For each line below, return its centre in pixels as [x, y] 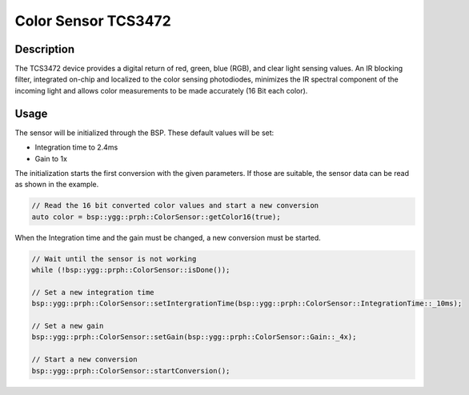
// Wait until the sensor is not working [114, 259]
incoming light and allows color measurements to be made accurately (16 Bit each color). [161, 90]
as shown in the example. [57, 185]
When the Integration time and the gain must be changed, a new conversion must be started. [168, 237]
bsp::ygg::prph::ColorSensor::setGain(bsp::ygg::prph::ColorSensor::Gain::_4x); [194, 337]
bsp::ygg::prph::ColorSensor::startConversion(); [131, 371]
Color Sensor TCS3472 [93, 21]
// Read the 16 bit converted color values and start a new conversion [175, 205]
